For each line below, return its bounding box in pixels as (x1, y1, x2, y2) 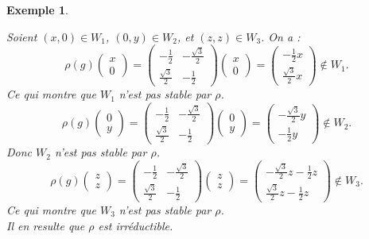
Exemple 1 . (6, 2, 68, 17)
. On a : (261, 28, 301, 44)
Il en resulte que (6, 217, 85, 233)
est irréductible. (98, 217, 173, 233)
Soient (6, 28, 37, 44)
